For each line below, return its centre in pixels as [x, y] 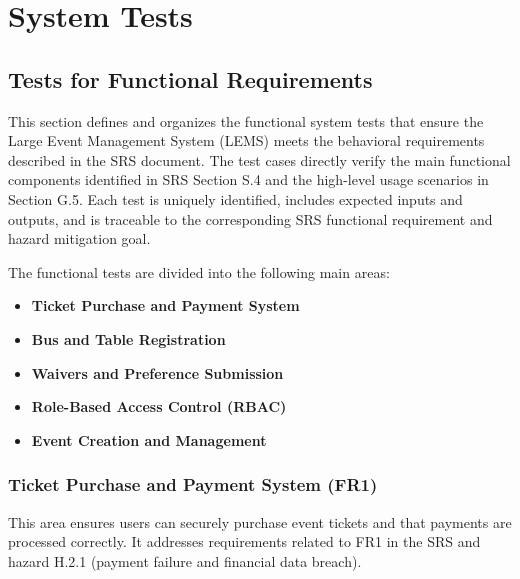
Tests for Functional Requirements [190, 78]
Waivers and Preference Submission [157, 372]
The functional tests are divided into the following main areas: [199, 271]
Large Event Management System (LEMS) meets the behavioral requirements [246, 140]
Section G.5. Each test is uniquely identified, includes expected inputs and [235, 198]
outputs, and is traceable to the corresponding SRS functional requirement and [250, 218]
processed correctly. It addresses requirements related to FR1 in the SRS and [244, 541]
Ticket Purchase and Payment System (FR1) [193, 484]
